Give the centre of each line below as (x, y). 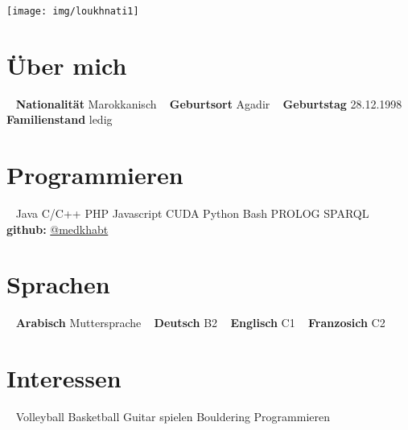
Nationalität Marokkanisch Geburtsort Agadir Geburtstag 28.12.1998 (209, 103)
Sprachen (58, 284)
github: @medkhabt (58, 229)
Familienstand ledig (60, 119)
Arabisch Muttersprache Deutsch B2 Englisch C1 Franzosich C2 (200, 323)
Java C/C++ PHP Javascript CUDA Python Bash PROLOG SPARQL (192, 213)
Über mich (67, 65)
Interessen (64, 378)
